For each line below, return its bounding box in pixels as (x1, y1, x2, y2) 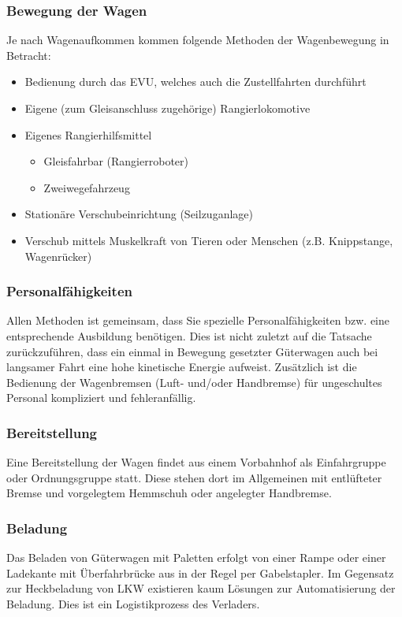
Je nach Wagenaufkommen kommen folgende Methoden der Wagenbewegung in (6, 32, 389, 48)
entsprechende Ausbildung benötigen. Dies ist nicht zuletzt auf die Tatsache (6, 327, 372, 344)
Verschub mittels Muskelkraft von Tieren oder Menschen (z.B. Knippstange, (24, 232, 393, 248)
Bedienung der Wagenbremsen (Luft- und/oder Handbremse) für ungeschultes (6, 374, 382, 390)
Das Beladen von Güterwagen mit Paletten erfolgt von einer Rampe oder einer (6, 549, 386, 566)
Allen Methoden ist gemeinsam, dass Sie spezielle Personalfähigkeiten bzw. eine (6, 312, 389, 329)
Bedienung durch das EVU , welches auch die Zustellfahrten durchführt (24, 73, 367, 90)
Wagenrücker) (24, 247, 92, 264)
